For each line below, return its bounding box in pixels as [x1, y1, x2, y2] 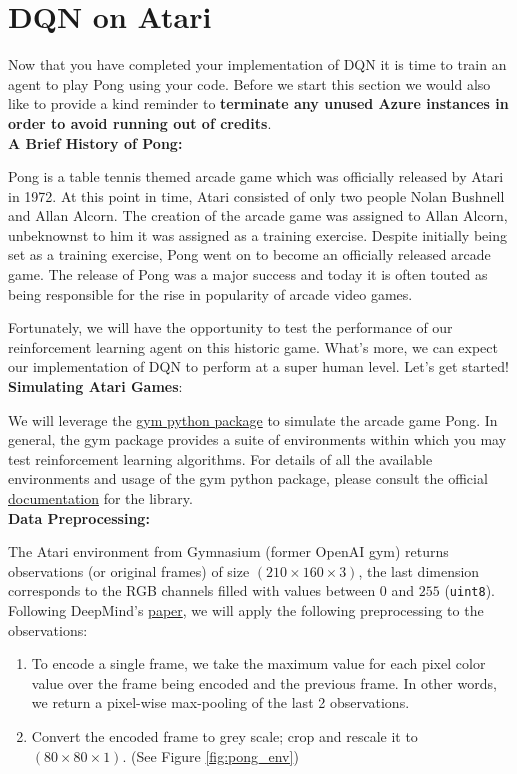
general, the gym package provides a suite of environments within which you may [8, 429, 507, 450]
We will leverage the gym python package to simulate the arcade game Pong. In [8, 409, 498, 430]
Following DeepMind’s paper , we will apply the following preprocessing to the [8, 600, 484, 621]
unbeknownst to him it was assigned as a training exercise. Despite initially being [8, 224, 507, 245]
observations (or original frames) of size [8, 560, 250, 581]
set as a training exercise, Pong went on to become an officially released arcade [8, 244, 491, 265]
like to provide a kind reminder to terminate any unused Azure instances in [8, 93, 509, 114]
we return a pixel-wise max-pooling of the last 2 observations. [31, 692, 410, 713]
